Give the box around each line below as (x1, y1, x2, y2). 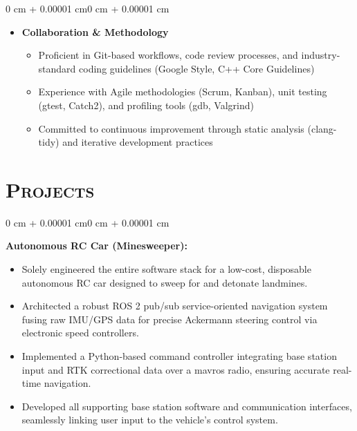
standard (38, 61, 76, 75)
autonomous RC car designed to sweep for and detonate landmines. (21, 275, 308, 289)
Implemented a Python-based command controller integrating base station (21, 349, 337, 363)
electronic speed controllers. (21, 325, 139, 340)
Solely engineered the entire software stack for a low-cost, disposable (21, 262, 311, 276)
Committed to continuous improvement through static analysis (38, 121, 304, 135)
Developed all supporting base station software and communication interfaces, (21, 399, 352, 413)
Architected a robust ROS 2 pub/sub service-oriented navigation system (21, 298, 328, 313)
